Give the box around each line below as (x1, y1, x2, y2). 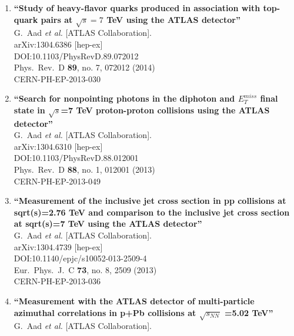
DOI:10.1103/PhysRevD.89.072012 (14, 49, 139, 62)
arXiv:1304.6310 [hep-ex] (14, 140, 103, 152)
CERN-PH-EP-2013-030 (14, 72, 101, 85)
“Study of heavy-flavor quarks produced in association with (14, 2, 260, 14)
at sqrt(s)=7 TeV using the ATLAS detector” (14, 217, 202, 230)
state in (14, 103, 45, 116)
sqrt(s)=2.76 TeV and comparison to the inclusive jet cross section (14, 206, 290, 218)
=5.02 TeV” (224, 306, 273, 318)
